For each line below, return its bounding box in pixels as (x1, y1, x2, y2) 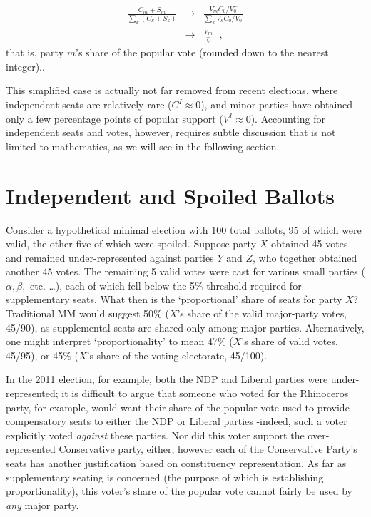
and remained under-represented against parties (6, 250, 214, 265)
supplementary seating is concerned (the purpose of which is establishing (6, 469, 324, 484)
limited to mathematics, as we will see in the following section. (6, 138, 280, 153)
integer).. (6, 58, 45, 73)
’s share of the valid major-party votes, (177, 306, 347, 321)
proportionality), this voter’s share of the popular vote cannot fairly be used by (6, 483, 352, 498)
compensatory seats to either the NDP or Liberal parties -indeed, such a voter (6, 414, 347, 429)
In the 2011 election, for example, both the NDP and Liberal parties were (6, 372, 328, 387)
